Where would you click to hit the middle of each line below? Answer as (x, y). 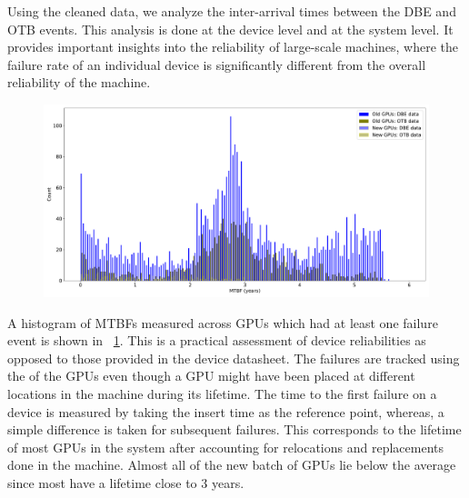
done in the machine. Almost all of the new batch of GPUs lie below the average (232, 465)
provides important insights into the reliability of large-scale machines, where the (233, 47)
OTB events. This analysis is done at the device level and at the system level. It (230, 29)
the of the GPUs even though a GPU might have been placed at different (211, 376)
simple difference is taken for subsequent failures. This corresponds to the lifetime (234, 429)
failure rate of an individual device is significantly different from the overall (217, 64)
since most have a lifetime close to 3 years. (126, 482)
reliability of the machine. (79, 82)
